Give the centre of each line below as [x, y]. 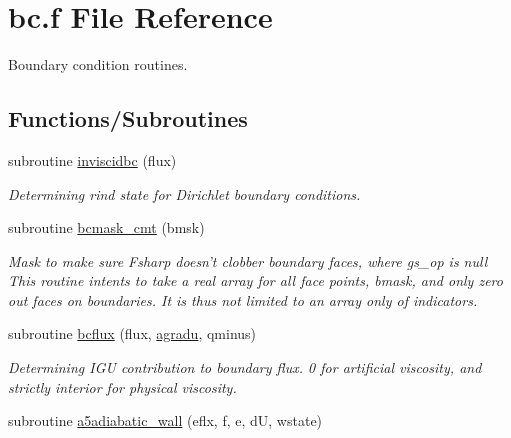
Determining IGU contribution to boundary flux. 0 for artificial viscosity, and [245, 367]
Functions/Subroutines [128, 118]
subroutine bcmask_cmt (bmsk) [106, 227]
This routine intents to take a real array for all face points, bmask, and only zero [255, 280]
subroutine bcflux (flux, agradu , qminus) [132, 333]
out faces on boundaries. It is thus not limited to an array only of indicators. [243, 299]
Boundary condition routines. [98, 64]
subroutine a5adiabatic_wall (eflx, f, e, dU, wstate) [165, 420]
